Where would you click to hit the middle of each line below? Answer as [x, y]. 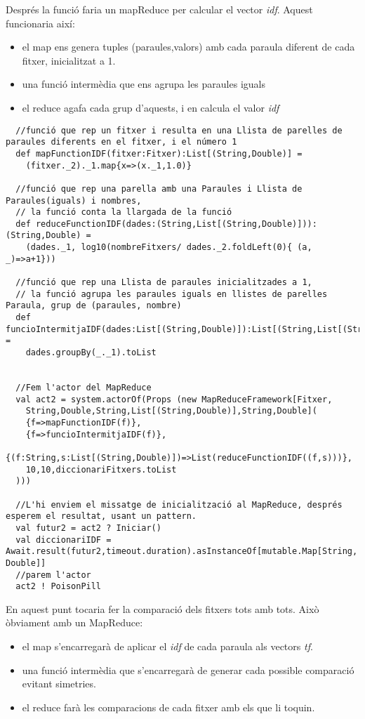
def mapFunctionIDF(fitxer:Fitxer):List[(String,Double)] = [159, 153]
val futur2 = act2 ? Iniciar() [88, 528]
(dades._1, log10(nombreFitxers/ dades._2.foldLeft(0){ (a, [169, 248]
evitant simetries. [59, 684]
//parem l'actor [53, 575]
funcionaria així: [40, 23]
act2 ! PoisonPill [59, 587]
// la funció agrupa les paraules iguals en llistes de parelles [172, 294]
